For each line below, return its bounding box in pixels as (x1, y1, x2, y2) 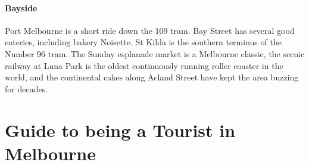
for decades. (5, 82, 48, 95)
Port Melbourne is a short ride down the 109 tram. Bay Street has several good (5, 24, 295, 36)
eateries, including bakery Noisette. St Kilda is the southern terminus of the (5, 36, 282, 48)
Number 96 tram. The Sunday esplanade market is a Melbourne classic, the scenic (5, 47, 305, 60)
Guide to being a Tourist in (5, 117, 236, 142)
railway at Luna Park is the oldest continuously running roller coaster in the (5, 59, 283, 71)
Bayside (5, 1, 38, 14)
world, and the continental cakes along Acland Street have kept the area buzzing (5, 71, 299, 83)
